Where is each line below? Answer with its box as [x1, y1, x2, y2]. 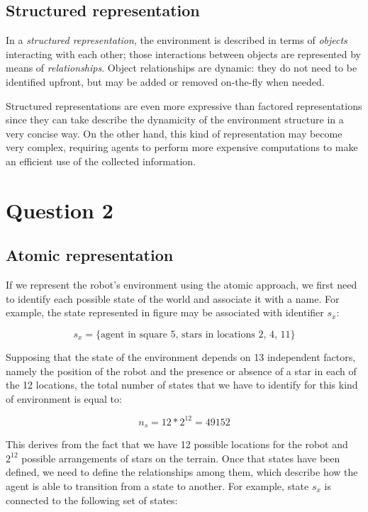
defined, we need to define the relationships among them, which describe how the [6, 464, 358, 479]
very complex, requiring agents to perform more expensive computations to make [6, 140, 358, 155]
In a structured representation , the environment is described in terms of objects [6, 33, 347, 48]
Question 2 [6, 195, 113, 224]
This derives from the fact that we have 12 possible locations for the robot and [6, 437, 348, 452]
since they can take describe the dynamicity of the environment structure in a [6, 112, 344, 127]
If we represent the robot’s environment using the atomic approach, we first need [6, 277, 357, 292]
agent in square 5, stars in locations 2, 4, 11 [101, 329, 291, 340]
